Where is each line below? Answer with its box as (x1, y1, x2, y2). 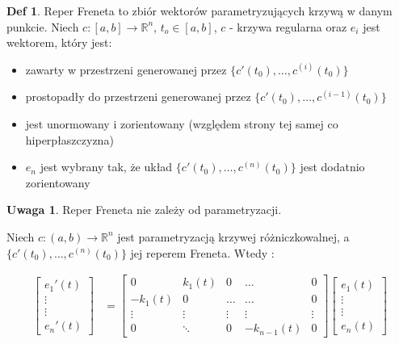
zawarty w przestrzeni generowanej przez (25, 61, 227, 78)
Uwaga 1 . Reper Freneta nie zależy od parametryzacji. (6, 201, 282, 218)
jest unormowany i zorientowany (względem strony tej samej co (25, 115, 338, 132)
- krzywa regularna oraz (229, 18, 347, 35)
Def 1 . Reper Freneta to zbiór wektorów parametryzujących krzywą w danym (6, 2, 393, 19)
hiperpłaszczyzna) (25, 131, 114, 148)
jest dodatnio (300, 158, 365, 175)
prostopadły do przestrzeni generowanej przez (25, 88, 251, 105)
